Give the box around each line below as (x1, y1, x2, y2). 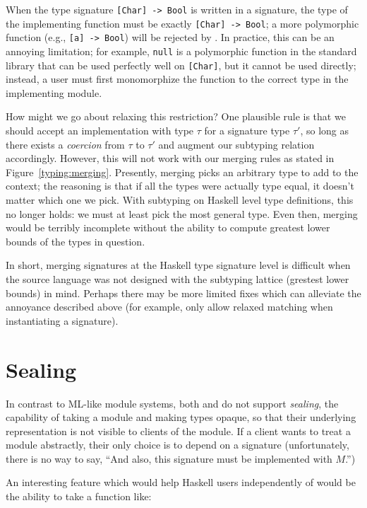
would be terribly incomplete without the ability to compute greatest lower (6, 220, 330, 235)
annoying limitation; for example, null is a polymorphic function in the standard (6, 43, 357, 58)
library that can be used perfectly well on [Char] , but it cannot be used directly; (6, 57, 356, 72)
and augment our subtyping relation (158, 137, 315, 151)
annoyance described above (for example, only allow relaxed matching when (6, 299, 333, 314)
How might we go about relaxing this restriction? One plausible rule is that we (6, 109, 346, 124)
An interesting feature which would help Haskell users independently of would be (6, 475, 356, 490)
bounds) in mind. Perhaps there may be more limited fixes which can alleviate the (6, 285, 361, 300)
